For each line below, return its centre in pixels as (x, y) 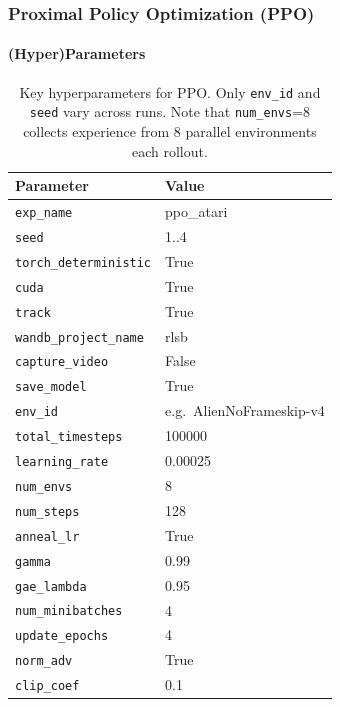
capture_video (62, 362)
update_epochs (62, 636)
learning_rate (62, 462)
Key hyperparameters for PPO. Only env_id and (170, 91)
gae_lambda (51, 586)
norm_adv (44, 661)
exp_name (44, 212)
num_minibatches (69, 611)
